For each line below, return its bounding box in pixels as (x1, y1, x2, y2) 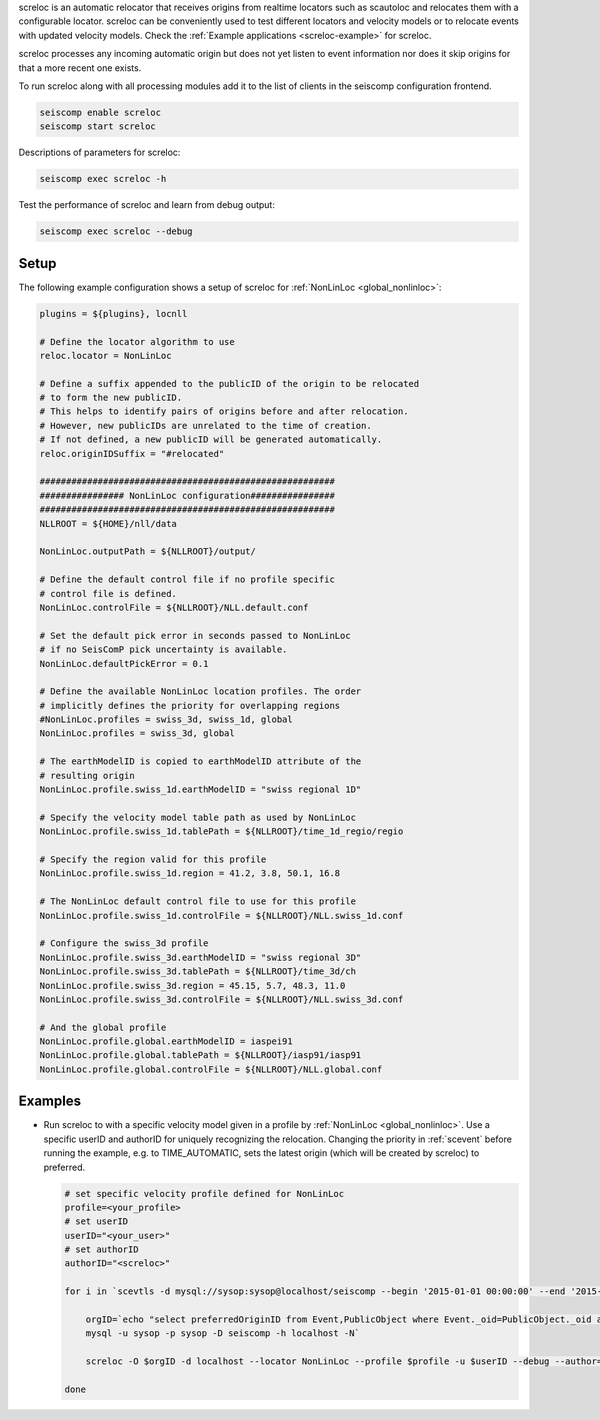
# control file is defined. (39, 588, 177, 599)
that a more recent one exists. (18, 61, 142, 74)
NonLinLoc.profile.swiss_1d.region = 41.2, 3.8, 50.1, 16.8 (39, 868, 341, 879)
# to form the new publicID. (39, 392, 183, 404)
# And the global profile (39, 1021, 167, 1033)
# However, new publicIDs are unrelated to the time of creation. (39, 420, 372, 431)
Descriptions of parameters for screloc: (18, 146, 181, 159)
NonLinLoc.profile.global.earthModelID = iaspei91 (39, 1036, 294, 1047)
